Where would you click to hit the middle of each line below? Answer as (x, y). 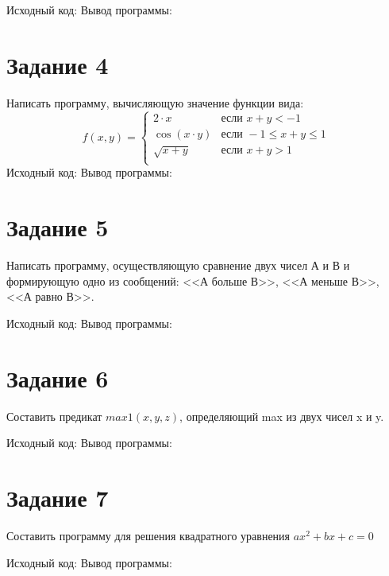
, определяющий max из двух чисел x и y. (282, 416)
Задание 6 (58, 378)
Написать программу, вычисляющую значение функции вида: (155, 102)
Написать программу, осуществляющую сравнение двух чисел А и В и (178, 265)
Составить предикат (54, 416)
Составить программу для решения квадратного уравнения (148, 536)
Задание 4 (58, 64)
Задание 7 (58, 498)
